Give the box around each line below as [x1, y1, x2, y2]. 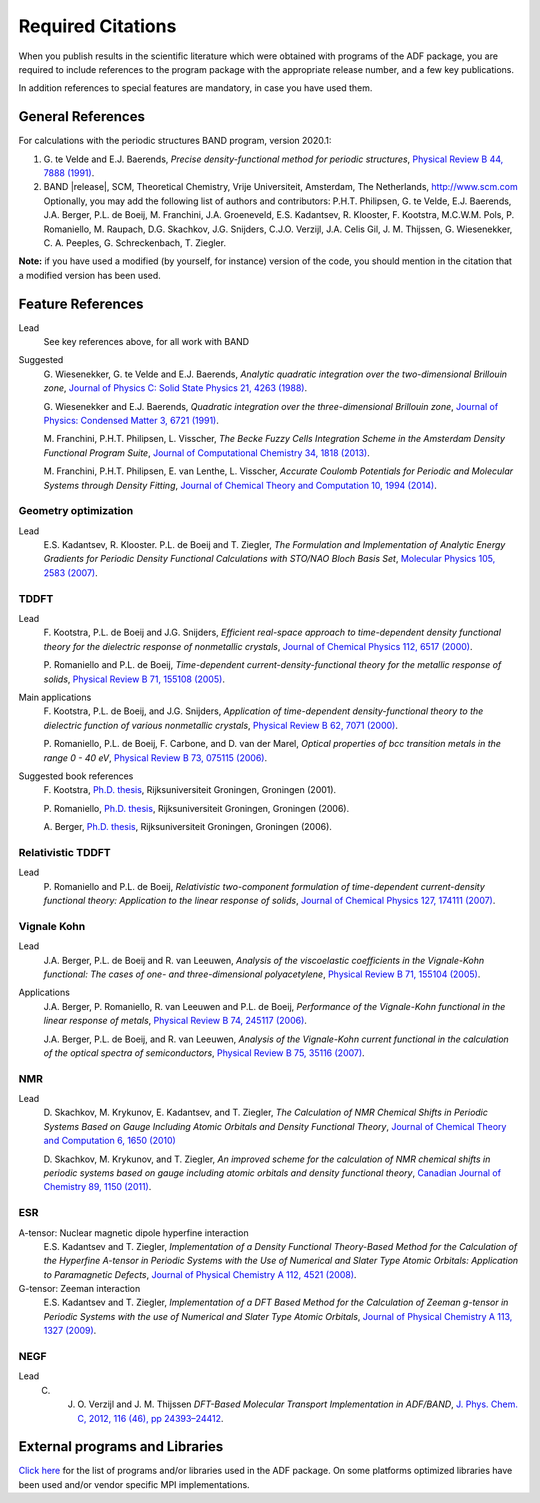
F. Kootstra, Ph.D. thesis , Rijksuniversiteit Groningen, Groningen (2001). [43, 784, 337, 796]
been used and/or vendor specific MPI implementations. [18, 1478, 250, 1490]
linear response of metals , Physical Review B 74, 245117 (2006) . [43, 1015, 307, 1027]
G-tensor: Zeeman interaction [18, 1283, 141, 1295]
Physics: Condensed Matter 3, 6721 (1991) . [43, 415, 219, 426]
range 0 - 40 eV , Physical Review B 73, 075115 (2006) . [43, 751, 268, 764]
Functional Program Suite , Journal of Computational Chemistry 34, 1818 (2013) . [43, 446, 370, 459]
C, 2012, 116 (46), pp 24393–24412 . [77, 1412, 224, 1424]
